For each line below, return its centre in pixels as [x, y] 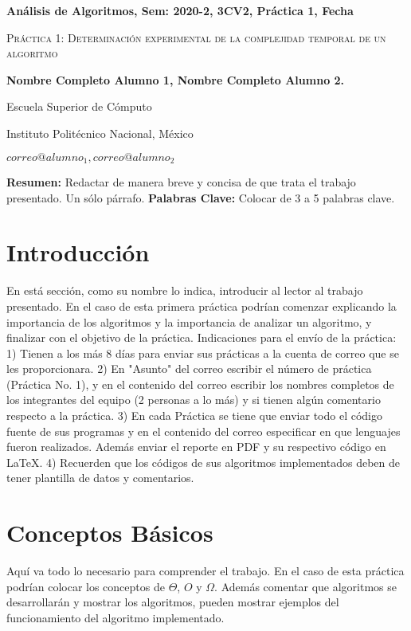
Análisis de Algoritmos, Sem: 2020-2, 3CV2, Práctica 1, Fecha [180, 10]
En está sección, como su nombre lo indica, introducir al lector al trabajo [185, 290]
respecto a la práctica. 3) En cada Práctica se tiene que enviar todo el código [194, 415]
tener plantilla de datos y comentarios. [100, 478]
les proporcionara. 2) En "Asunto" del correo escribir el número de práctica [189, 368]
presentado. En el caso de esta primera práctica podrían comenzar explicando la [202, 306]
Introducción [78, 252]
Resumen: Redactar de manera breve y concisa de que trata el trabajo [181, 182]
